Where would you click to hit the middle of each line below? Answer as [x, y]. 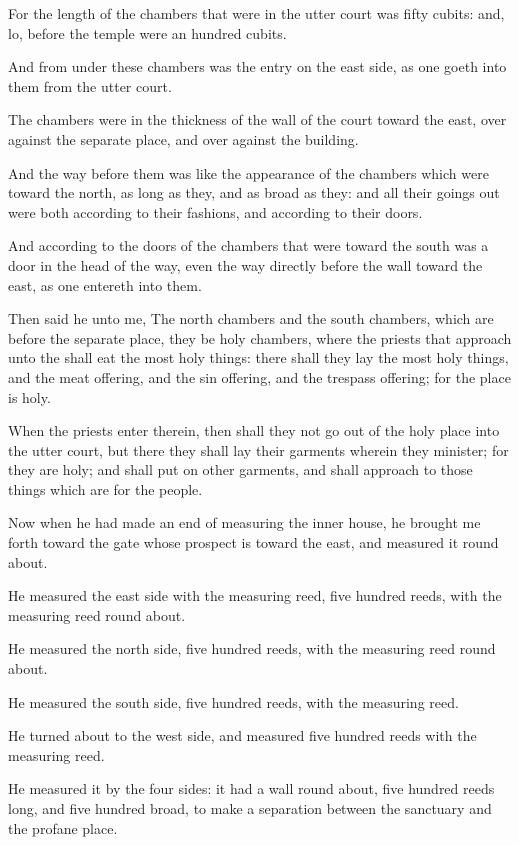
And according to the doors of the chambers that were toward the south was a [248, 245]
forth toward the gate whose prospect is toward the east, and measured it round [253, 542]
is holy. [29, 396]
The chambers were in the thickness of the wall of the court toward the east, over [257, 119]
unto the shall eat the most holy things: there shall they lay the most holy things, [258, 357]
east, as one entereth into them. [105, 284]
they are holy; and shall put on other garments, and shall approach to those [240, 469]
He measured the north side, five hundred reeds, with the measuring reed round [252, 648]
